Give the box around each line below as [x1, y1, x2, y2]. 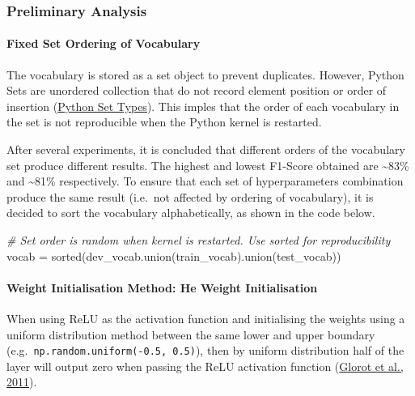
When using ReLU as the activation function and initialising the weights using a [6, 309, 405, 326]
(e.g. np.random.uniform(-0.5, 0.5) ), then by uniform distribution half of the [6, 342, 404, 359]
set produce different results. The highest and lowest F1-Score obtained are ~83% [6, 156, 409, 173]
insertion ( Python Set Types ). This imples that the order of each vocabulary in [6, 97, 400, 114]
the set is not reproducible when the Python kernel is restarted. [6, 113, 322, 130]
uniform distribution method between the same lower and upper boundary [6, 326, 375, 343]
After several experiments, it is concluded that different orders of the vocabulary [6, 141, 405, 158]
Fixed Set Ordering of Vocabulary [6, 35, 201, 52]
